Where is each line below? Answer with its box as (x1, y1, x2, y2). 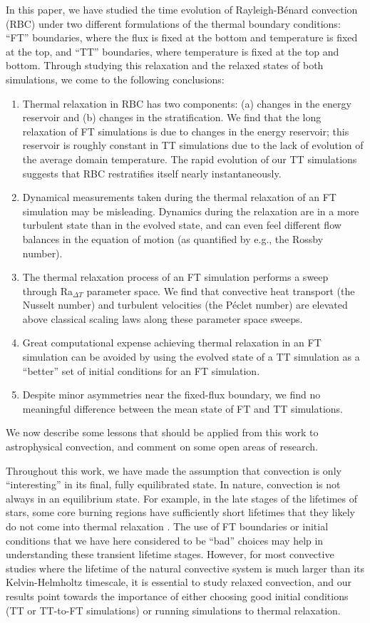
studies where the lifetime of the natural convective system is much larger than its (6, 560, 365, 575)
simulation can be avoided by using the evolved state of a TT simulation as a (22, 349, 360, 364)
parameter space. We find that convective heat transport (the (86, 283, 355, 298)
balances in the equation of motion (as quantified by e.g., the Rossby (22, 231, 324, 246)
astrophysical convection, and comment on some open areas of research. (6, 439, 318, 454)
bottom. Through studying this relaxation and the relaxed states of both (6, 58, 324, 73)
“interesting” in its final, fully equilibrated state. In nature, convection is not (6, 477, 341, 492)
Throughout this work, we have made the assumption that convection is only (6, 463, 341, 478)
